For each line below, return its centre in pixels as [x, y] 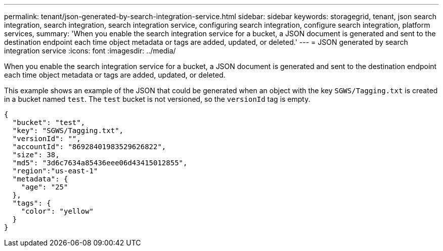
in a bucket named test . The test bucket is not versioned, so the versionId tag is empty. [157, 99]
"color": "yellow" [57, 211]
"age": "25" [45, 187]
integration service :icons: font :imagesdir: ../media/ [90, 51]
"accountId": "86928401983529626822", [89, 147]
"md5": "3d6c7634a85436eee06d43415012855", [100, 163]
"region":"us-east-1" [55, 171]
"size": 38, [36, 155]
